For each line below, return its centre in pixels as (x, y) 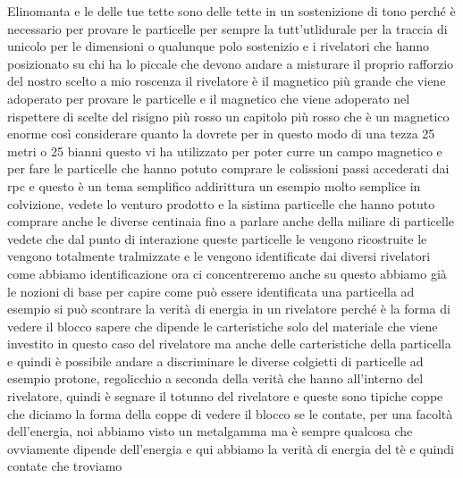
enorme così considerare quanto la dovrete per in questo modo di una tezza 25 (221, 134)
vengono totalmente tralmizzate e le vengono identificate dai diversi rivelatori (219, 256)
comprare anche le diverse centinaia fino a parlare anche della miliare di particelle (231, 221)
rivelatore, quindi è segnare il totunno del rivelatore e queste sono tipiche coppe (225, 396)
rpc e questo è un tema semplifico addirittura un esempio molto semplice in (214, 185)
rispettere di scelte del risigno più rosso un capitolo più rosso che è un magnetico (228, 116)
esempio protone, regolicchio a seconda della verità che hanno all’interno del (215, 378)
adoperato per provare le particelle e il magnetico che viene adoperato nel (209, 98)
